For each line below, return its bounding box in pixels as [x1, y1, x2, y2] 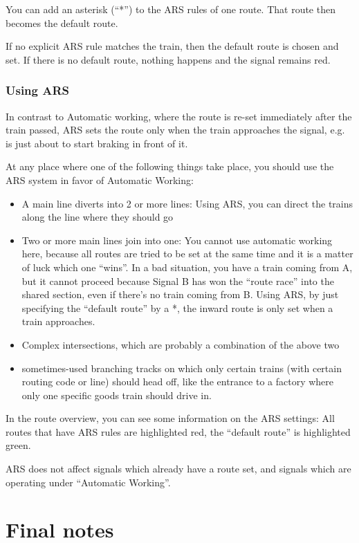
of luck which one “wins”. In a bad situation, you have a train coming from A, [21, 259, 353, 274]
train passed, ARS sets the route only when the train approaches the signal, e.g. [6, 122, 345, 137]
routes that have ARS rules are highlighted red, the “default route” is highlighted [6, 424, 351, 439]
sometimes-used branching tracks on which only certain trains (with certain [21, 360, 342, 375]
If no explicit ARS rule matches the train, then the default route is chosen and [6, 39, 339, 53]
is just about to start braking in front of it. [6, 136, 188, 150]
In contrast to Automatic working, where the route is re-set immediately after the [6, 109, 352, 123]
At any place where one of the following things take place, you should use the [6, 159, 334, 174]
